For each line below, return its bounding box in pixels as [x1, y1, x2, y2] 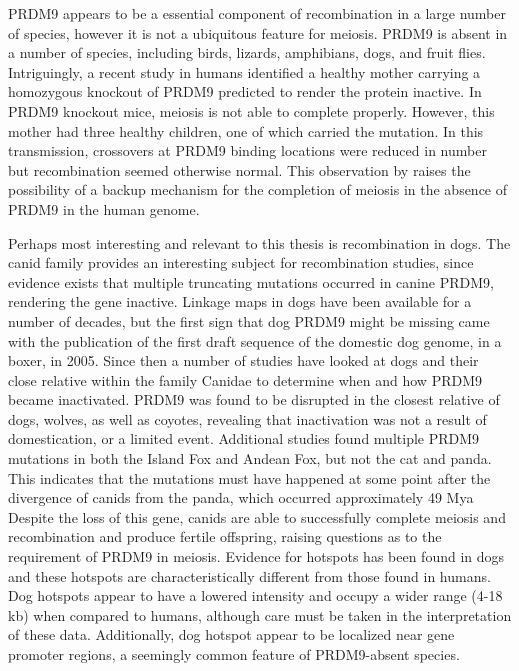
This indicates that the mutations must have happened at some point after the [8, 467, 491, 488]
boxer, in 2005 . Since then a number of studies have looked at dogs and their [8, 350, 479, 371]
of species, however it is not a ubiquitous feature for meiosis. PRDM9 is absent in [8, 22, 508, 43]
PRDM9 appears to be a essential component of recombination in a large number [8, 3, 506, 23]
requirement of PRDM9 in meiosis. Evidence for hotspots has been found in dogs [8, 546, 505, 567]
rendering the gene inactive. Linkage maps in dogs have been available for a [8, 291, 472, 312]
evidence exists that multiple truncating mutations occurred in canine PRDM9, [8, 271, 494, 292]
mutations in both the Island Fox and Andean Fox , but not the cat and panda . [8, 448, 492, 469]
